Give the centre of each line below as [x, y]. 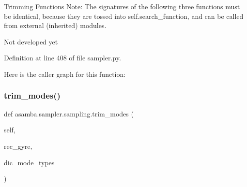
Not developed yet [31, 41]
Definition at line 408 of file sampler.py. [62, 58]
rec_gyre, [18, 146]
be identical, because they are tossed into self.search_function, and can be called [124, 16]
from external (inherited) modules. [55, 25]
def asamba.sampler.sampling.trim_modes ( [69, 113]
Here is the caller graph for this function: [65, 74]
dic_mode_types [29, 162]
